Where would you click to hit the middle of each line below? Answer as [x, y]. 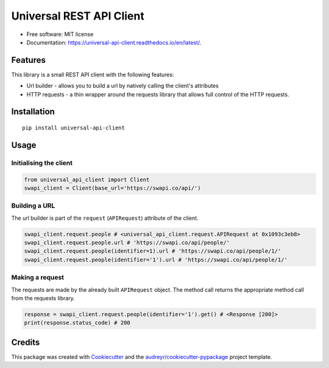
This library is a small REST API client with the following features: [93, 74]
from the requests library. [43, 298]
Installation [33, 112]
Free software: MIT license [60, 34]
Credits [26, 342]
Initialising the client [42, 163]
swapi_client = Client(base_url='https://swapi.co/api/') [112, 188]
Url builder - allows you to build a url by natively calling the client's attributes [122, 86]
